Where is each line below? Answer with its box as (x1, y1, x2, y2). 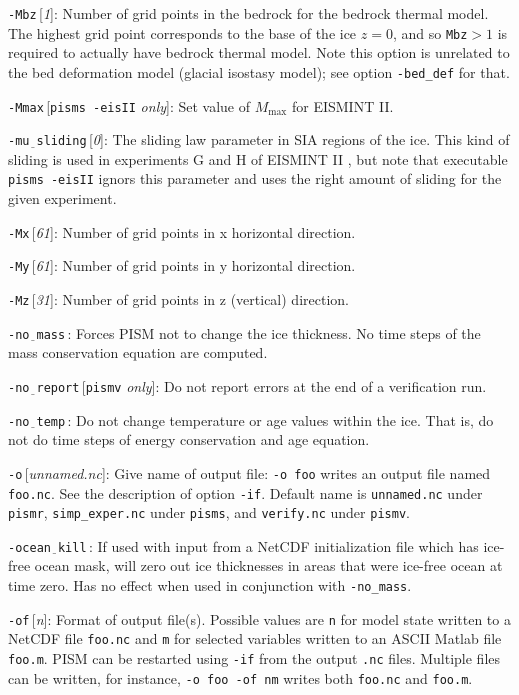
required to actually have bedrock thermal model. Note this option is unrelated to (8, 42, 510, 63)
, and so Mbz (392, 22, 468, 43)
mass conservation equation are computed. (8, 342, 268, 363)
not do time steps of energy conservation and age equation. (8, 429, 370, 450)
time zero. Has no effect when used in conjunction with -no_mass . (8, 575, 412, 596)
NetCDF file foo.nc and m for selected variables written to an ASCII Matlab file (8, 628, 502, 649)
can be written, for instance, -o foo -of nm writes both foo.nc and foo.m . (8, 667, 473, 688)
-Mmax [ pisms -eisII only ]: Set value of (8, 95, 251, 116)
